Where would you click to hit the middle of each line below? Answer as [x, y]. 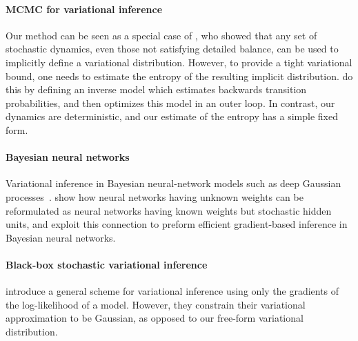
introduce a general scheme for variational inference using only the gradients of [172, 291]
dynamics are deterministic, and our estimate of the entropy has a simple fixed [172, 116]
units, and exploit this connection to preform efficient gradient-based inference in [177, 224]
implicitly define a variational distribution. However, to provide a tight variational [179, 62]
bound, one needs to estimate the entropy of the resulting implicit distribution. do [179, 76]
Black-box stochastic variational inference [107, 264]
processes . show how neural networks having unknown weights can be [155, 196]
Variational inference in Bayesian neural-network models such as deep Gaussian [173, 183]
